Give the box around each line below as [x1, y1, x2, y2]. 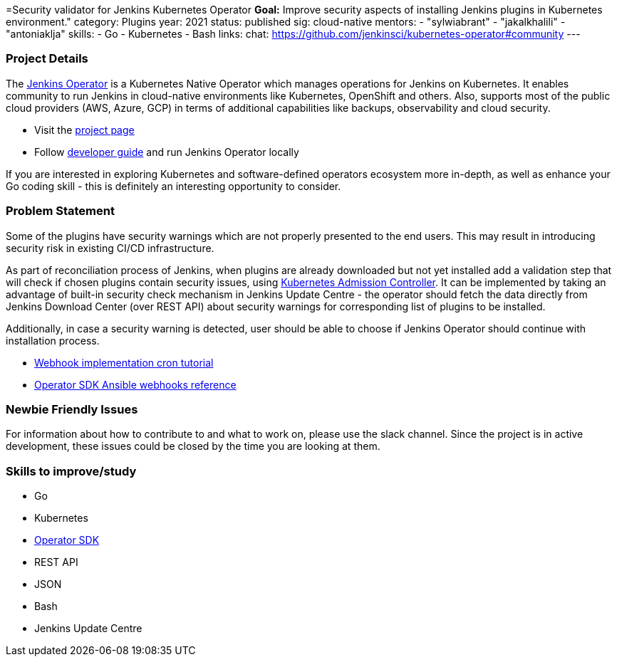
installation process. [6, 334, 100, 347]
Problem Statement [6, 204, 115, 219]
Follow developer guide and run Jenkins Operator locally [34, 145, 299, 158]
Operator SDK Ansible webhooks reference [34, 378, 237, 391]
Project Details [6, 51, 88, 66]
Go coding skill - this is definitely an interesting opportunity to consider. [6, 179, 341, 192]
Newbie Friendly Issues [6, 401, 138, 416]
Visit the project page [34, 123, 135, 136]
